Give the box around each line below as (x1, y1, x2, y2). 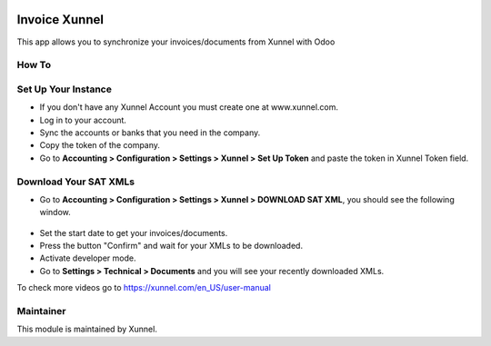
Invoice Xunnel (16, 12, 105, 27)
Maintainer (16, 305, 66, 318)
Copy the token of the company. (39, 140, 161, 151)
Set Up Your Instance (16, 83, 113, 95)
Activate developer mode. (39, 252, 136, 263)
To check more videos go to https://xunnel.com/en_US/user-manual (16, 282, 272, 293)
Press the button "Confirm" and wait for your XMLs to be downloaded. (39, 241, 304, 252)
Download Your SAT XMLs (16, 175, 135, 188)
